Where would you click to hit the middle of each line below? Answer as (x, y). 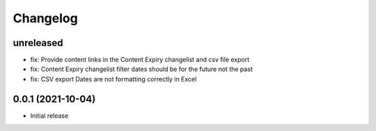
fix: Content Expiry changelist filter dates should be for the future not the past (142, 69)
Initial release (49, 116)
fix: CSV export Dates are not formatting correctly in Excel (113, 79)
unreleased (38, 43)
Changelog (45, 18)
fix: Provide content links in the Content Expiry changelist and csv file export (140, 60)
